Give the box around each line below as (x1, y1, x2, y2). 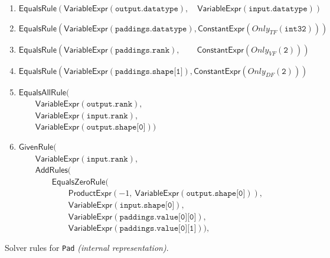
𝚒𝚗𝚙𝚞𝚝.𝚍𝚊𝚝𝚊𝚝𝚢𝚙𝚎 (249, 5, 308, 13)
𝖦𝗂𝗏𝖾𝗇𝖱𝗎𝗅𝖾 (18, 143, 54, 151)
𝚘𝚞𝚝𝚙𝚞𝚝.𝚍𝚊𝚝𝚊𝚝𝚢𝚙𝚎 (115, 5, 178, 13)
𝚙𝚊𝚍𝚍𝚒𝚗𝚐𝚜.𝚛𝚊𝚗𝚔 (115, 46, 170, 54)
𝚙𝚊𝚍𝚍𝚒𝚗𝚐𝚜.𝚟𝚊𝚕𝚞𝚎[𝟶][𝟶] (119, 212, 197, 221)
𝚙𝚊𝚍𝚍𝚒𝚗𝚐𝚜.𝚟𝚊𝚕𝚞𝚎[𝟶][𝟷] (119, 224, 197, 233)
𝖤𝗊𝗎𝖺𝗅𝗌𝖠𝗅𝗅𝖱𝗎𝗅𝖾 (18, 88, 66, 97)
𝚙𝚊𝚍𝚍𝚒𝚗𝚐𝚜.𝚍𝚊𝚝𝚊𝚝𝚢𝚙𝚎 (115, 24, 187, 33)
